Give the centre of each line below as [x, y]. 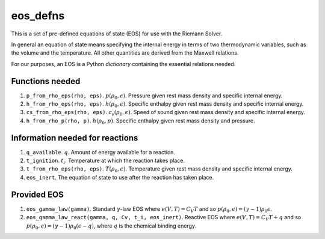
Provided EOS [38, 194]
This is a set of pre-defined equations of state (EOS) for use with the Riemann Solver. [117, 34]
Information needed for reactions [75, 138]
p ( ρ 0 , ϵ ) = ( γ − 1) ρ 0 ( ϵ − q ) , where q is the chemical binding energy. [111, 226]
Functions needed [46, 81]
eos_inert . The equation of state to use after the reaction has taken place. [120, 177]
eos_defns [38, 16]
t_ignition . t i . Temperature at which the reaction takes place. [105, 161]
